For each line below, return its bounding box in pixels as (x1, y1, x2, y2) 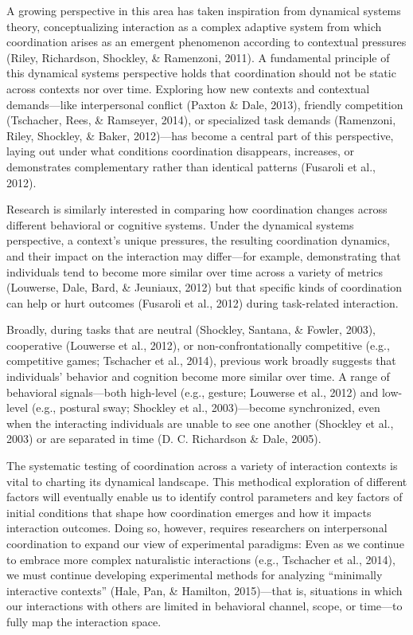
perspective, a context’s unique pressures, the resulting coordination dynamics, (6, 232, 390, 249)
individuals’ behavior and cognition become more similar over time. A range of (6, 368, 390, 385)
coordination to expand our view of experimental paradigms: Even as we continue (6, 535, 404, 551)
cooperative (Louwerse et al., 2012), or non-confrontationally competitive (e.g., (6, 336, 390, 353)
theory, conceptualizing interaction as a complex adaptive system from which (6, 18, 382, 34)
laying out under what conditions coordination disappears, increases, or (6, 143, 354, 159)
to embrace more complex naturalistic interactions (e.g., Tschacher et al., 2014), (6, 551, 395, 567)
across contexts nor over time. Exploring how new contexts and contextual (6, 80, 370, 96)
